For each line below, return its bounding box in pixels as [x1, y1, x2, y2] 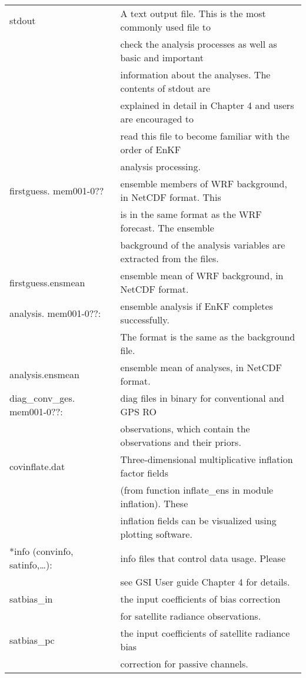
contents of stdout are [120, 81, 211, 95]
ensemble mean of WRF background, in [120, 269, 284, 282]
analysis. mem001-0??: [9, 306, 101, 320]
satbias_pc [9, 633, 55, 647]
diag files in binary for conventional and [120, 391, 284, 405]
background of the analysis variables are [120, 238, 285, 252]
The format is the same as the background [120, 330, 295, 343]
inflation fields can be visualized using [120, 514, 277, 527]
